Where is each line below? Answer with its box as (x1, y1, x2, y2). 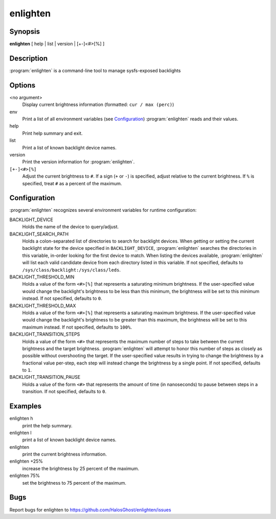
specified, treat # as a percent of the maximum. (22, 180, 122, 186)
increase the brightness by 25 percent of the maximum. (22, 465, 140, 471)
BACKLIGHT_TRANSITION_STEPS (9, 331, 80, 337)
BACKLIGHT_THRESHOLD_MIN (9, 274, 75, 280)
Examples (9, 402, 42, 410)
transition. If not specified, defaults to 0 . (22, 388, 107, 395)
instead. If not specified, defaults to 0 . (22, 295, 102, 301)
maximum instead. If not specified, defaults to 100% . (22, 324, 132, 330)
